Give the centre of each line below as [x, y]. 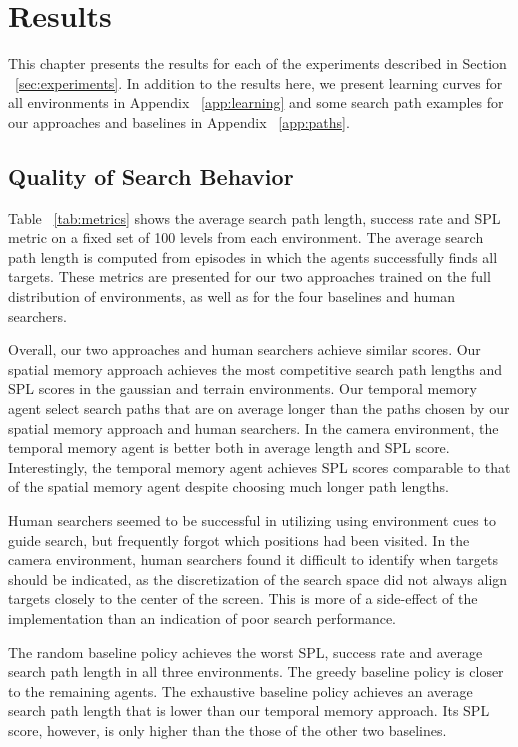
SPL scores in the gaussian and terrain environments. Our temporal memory [242, 388]
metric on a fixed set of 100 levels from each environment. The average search [246, 237]
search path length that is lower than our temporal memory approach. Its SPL [249, 710]
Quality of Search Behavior [151, 175]
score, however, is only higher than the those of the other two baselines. [227, 729]
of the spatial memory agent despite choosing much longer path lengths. [228, 486]
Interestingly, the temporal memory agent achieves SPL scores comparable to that [259, 466]
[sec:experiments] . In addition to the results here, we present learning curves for [259, 82]
